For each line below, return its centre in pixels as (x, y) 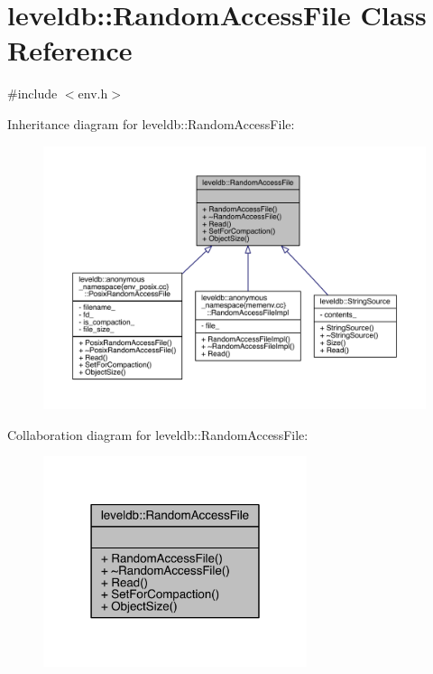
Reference (70, 50)
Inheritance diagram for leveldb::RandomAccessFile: (151, 123)
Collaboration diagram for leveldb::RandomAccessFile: (158, 434)
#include (32, 94)
